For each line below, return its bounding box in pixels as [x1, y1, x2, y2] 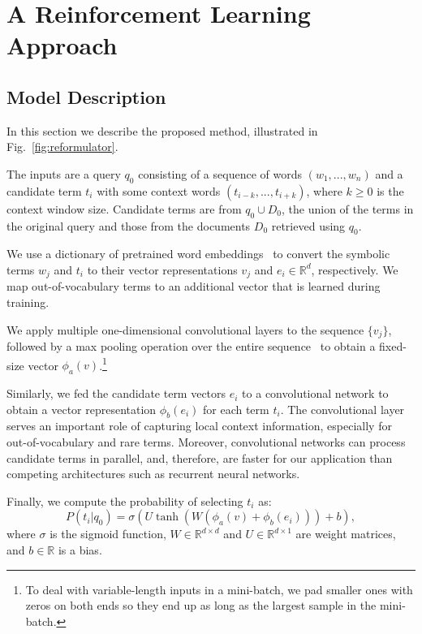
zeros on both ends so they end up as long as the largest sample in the [25, 597, 377, 614]
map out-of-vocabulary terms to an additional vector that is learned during [6, 278, 381, 295]
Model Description [6, 84, 166, 109]
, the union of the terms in [282, 200, 414, 217]
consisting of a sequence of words [138, 165, 302, 182]
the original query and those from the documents [6, 217, 251, 234]
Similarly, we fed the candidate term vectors [6, 385, 226, 402]
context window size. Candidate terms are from [6, 200, 242, 217]
